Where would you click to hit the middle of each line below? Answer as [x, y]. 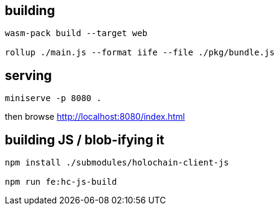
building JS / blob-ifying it [85, 140]
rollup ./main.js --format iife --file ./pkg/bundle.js [140, 53]
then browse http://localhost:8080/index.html [95, 117]
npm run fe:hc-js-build [61, 182]
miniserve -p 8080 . [53, 98]
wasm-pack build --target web [76, 33]
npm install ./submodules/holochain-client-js [117, 163]
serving [28, 75]
